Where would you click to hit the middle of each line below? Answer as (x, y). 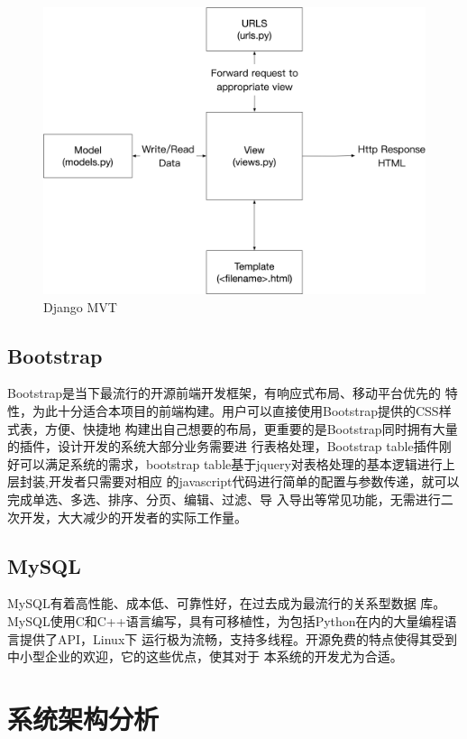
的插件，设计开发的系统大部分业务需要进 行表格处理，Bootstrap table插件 (223, 446)
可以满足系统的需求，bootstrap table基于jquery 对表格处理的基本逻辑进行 (231, 463)
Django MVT (80, 306)
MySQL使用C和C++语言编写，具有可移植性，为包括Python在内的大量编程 (226, 620)
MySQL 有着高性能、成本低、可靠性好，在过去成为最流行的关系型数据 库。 (227, 603)
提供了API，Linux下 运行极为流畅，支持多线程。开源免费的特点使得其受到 (238, 638)
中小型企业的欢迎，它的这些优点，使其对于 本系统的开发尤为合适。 (205, 656)
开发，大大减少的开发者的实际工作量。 (133, 517)
